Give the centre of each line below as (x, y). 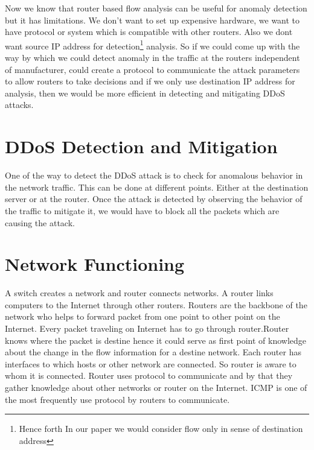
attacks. (19, 105)
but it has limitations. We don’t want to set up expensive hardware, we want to (152, 20)
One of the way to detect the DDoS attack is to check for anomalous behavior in (154, 175)
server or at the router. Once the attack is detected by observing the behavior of (154, 199)
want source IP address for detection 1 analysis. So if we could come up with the (152, 45)
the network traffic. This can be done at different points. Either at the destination (157, 187)
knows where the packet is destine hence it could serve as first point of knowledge (156, 340)
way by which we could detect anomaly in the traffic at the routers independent (152, 58)
